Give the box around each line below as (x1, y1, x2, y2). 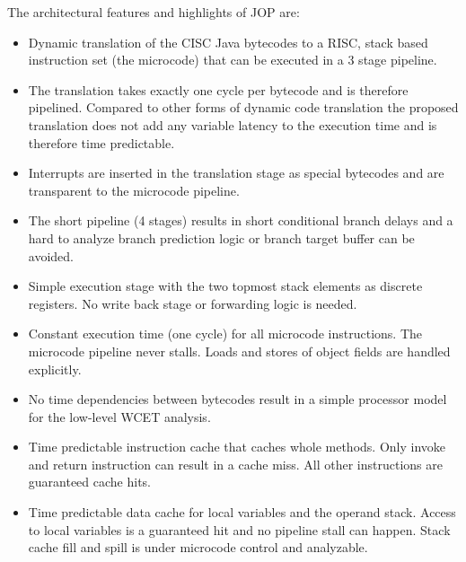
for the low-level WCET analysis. (28, 407, 211, 426)
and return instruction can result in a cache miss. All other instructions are (28, 454, 443, 473)
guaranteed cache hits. (28, 472, 152, 491)
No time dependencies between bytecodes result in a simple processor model (28, 390, 447, 408)
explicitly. (28, 359, 82, 378)
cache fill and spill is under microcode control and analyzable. (28, 538, 368, 557)
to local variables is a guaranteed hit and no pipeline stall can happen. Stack (28, 520, 451, 539)
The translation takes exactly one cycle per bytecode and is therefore (28, 80, 409, 99)
